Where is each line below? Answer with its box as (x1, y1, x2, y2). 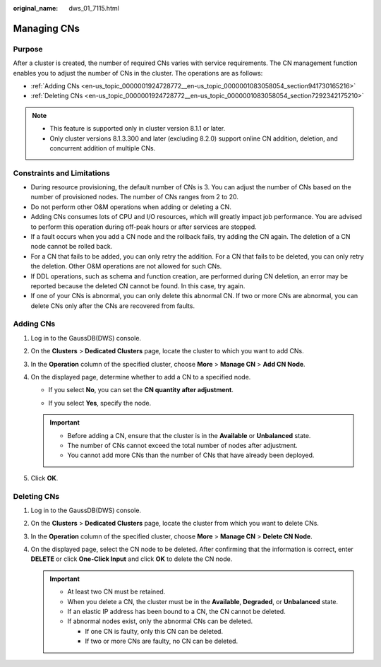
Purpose (13, 44, 43, 54)
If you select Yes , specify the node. (48, 399, 152, 407)
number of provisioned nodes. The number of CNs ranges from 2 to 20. (30, 193, 239, 201)
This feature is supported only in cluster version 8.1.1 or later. (49, 124, 226, 133)
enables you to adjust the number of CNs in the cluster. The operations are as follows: (13, 69, 263, 77)
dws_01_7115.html (68, 4, 119, 12)
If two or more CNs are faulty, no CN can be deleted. (85, 637, 238, 646)
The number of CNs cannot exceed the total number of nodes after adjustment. (67, 441, 298, 449)
